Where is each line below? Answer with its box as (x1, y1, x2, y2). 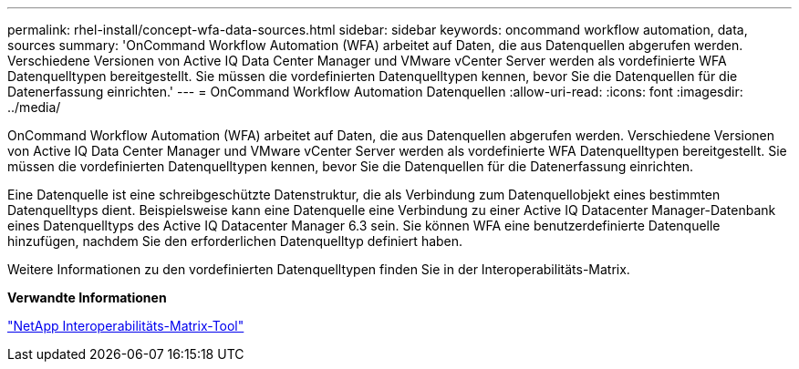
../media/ (7, 99, 61, 115)
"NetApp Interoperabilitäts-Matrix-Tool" (7, 318, 244, 333)
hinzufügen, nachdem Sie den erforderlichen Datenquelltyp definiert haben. (7, 233, 463, 249)
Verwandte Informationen (7, 290, 167, 305)
